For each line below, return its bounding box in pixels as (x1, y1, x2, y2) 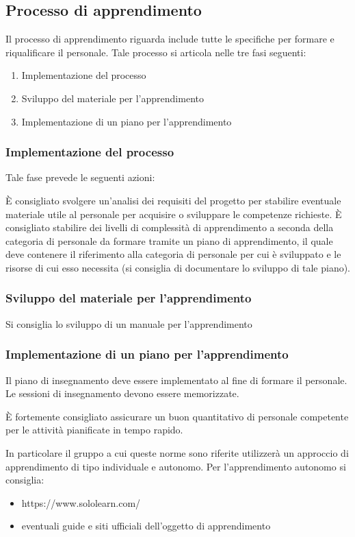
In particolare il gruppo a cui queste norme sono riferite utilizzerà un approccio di (5, 445, 349, 460)
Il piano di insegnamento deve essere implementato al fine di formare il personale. (5, 372, 347, 387)
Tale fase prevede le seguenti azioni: (5, 170, 155, 184)
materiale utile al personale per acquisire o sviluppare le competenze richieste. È (5, 206, 342, 221)
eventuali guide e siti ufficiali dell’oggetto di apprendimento (21, 518, 271, 533)
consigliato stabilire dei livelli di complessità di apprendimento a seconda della (5, 220, 334, 235)
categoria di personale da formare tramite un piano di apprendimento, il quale (5, 233, 333, 248)
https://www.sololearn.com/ (21, 495, 141, 510)
